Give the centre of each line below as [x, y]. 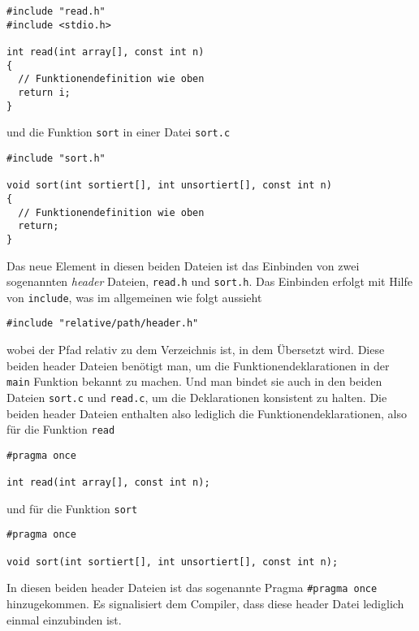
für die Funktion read [61, 429]
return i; [44, 92]
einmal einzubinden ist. [64, 619]
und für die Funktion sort [72, 508]
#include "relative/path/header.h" [103, 324]
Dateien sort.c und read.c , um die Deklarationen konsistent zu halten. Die [197, 397]
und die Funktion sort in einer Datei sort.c [119, 132]
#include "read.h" [56, 11]
